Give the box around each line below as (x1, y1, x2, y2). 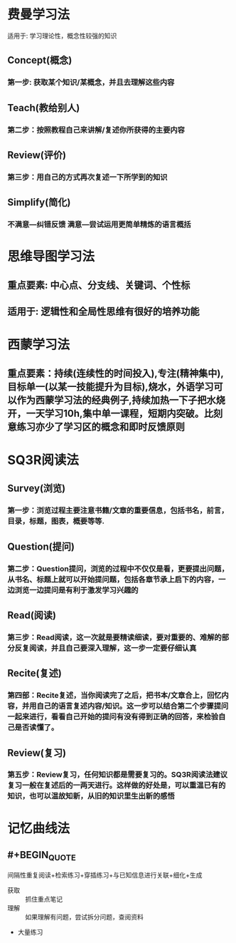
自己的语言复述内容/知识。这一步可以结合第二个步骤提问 (36, 701, 229, 711)
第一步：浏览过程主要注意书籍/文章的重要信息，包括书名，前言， (7, 505, 229, 515)
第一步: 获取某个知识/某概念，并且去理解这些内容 (7, 78, 175, 88)
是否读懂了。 (14, 723, 59, 733)
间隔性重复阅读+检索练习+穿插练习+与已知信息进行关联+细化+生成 (7, 870, 203, 879)
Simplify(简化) (7, 197, 71, 209)
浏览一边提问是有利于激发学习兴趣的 (14, 585, 139, 595)
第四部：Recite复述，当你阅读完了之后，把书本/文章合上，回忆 (7, 691, 222, 701)
